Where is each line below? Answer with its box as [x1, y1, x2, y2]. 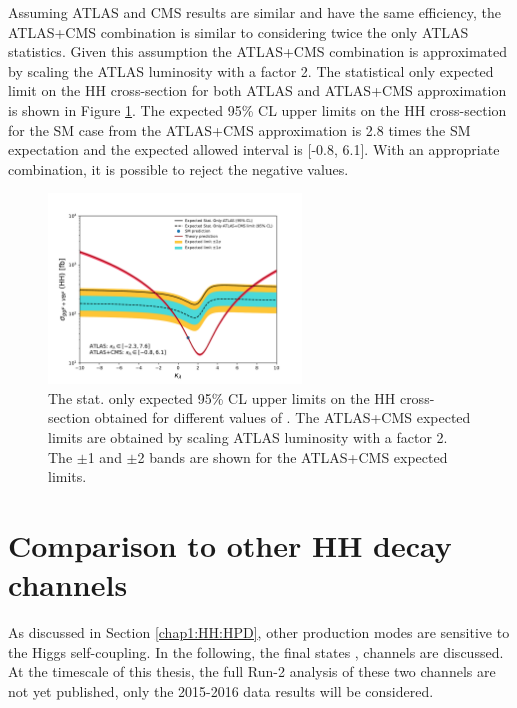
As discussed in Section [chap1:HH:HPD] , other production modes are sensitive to [8, 622, 510, 642]
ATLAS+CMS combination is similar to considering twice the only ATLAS [8, 21, 469, 42]
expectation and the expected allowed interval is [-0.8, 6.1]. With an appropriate [8, 139, 500, 160]
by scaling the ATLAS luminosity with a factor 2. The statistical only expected [8, 60, 494, 81]
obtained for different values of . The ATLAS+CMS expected [94, 407, 471, 428]
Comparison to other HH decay [8, 524, 452, 565]
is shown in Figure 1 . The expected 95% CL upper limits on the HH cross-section [8, 99, 507, 120]
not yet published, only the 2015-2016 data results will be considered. [8, 680, 434, 701]
